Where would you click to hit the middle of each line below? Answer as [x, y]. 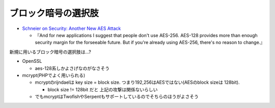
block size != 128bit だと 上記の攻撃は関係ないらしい [103, 89]
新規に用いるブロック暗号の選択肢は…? [50, 52]
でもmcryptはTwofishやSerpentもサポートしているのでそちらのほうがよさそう [117, 97]
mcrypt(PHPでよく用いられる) [54, 75]
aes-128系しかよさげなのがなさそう [72, 68]
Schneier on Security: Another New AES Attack [72, 28]
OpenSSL [32, 61]
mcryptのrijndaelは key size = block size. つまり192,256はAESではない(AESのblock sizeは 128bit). [137, 82]
